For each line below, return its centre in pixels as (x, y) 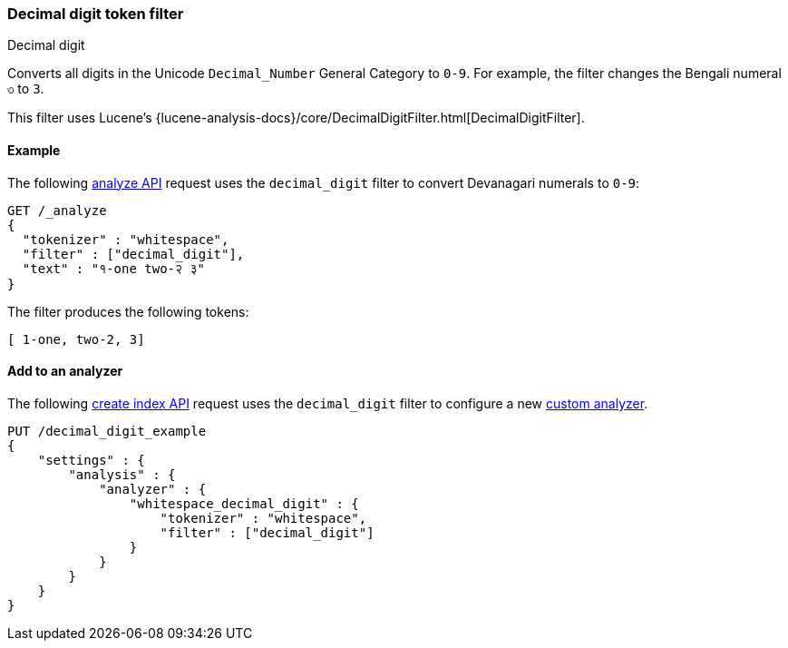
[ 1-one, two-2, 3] (76, 339)
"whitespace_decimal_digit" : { (244, 503)
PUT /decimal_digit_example (107, 431)
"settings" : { (91, 460)
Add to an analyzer (65, 371)
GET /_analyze (57, 210)
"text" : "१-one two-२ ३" (114, 268)
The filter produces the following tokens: (128, 311)
